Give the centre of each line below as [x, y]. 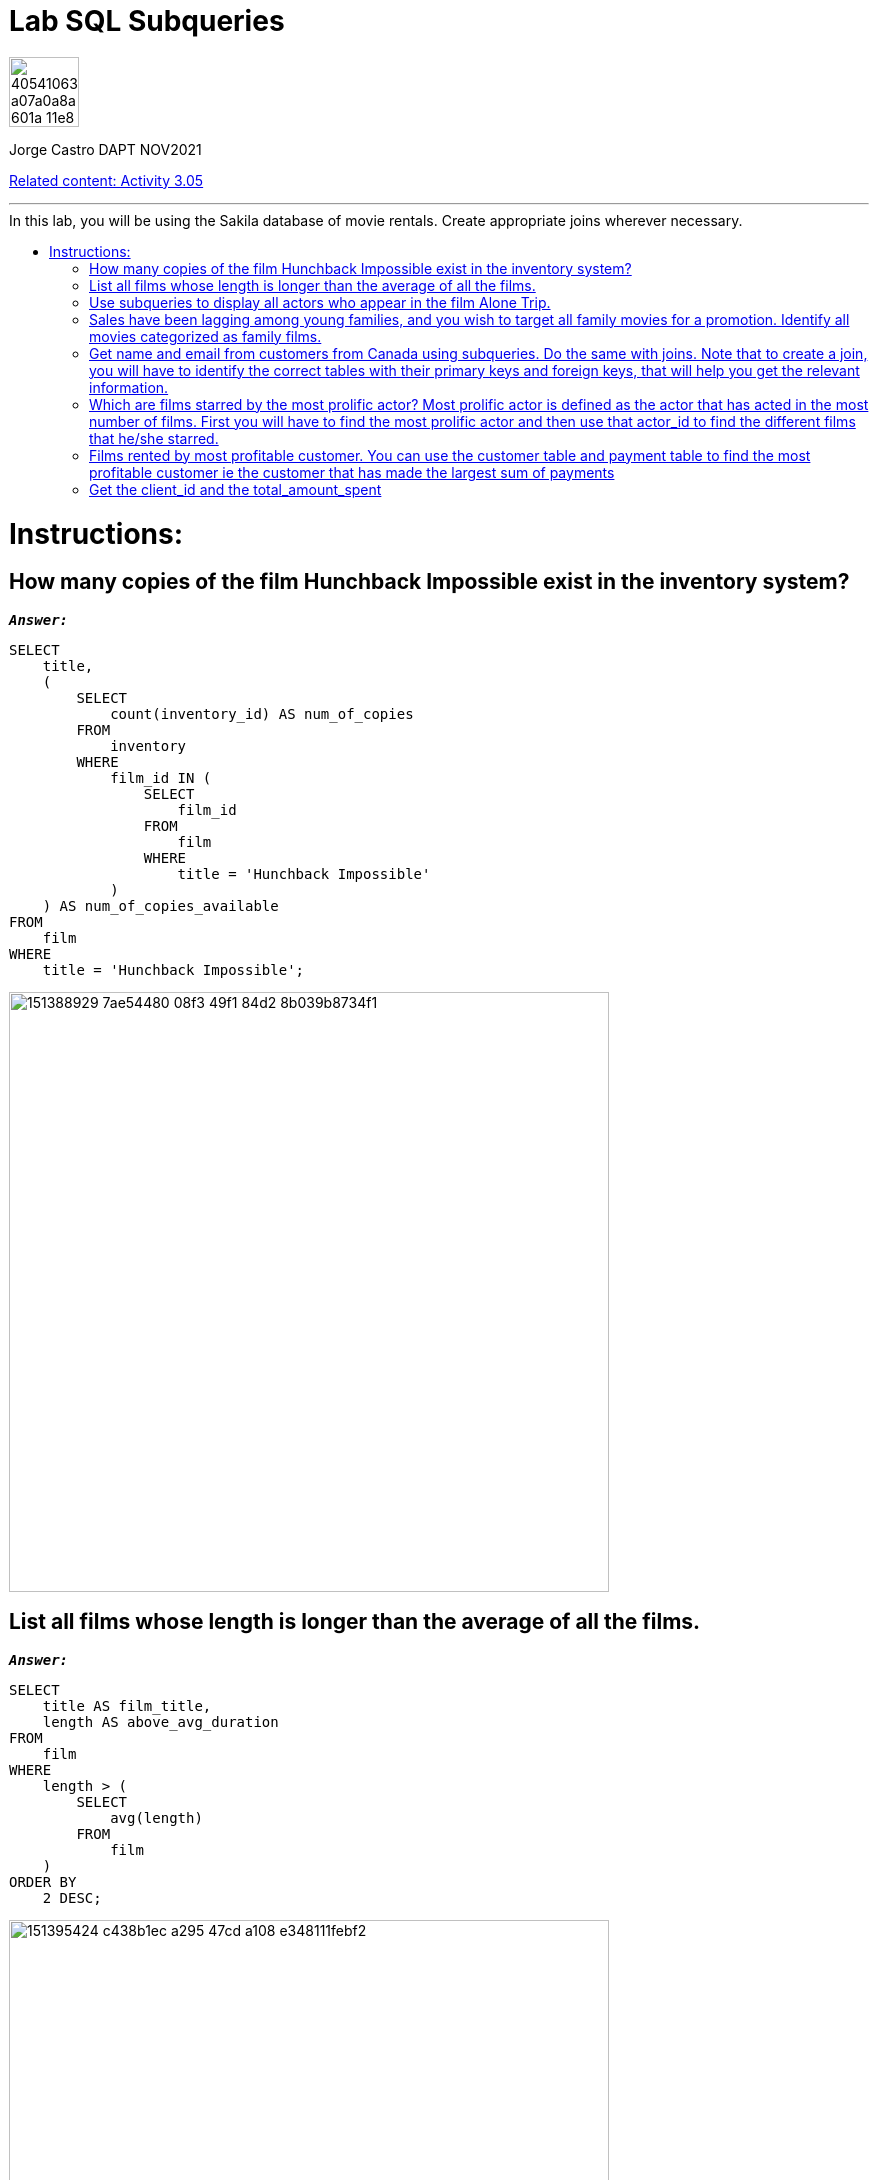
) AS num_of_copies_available [160, 905]
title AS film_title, [127, 1705]
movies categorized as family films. [205, 336]
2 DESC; [72, 1897]
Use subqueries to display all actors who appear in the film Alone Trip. [320, 302]
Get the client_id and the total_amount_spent [235, 489]
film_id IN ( [161, 777]
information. [129, 387]
